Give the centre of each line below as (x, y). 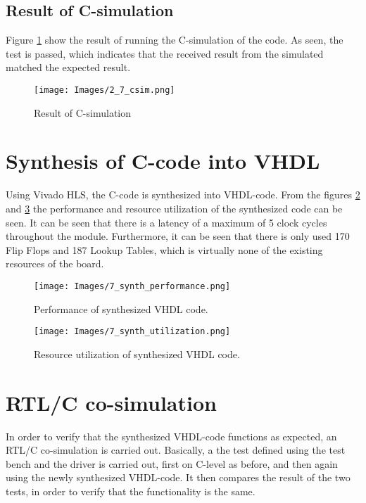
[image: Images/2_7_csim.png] (105, 90)
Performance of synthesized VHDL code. (121, 308)
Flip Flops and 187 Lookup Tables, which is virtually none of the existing (164, 249)
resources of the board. (55, 263)
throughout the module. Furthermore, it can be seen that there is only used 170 (178, 236)
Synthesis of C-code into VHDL (163, 161)
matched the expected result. (68, 67)
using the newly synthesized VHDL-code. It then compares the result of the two (178, 477)
